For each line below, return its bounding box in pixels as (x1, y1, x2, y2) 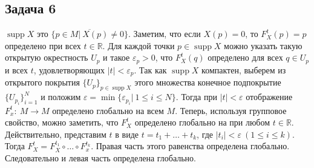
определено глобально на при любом (134, 116, 270, 129)
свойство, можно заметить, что (5, 116, 119, 129)
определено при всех (5, 39, 81, 52)
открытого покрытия (5, 76, 80, 89)
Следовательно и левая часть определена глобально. (5, 151, 196, 164)
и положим (41, 90, 81, 103)
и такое (103, 51, 130, 64)
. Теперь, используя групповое (175, 104, 287, 116)
